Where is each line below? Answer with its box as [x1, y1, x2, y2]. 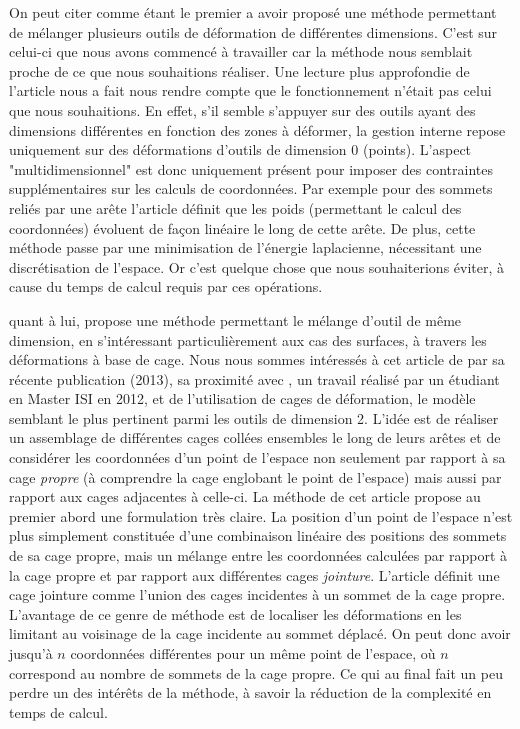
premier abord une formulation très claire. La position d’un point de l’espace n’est [9, 505, 513, 526]
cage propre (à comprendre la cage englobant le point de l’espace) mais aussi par [9, 466, 502, 487]
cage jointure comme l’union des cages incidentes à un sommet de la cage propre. [9, 584, 506, 605]
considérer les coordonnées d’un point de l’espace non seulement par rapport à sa [9, 447, 506, 468]
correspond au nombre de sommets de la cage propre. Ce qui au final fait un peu [9, 662, 503, 683]
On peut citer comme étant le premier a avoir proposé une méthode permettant [9, 2, 497, 22]
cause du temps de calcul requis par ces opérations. [9, 276, 323, 297]
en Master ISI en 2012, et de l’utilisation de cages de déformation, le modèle [9, 388, 476, 409]
